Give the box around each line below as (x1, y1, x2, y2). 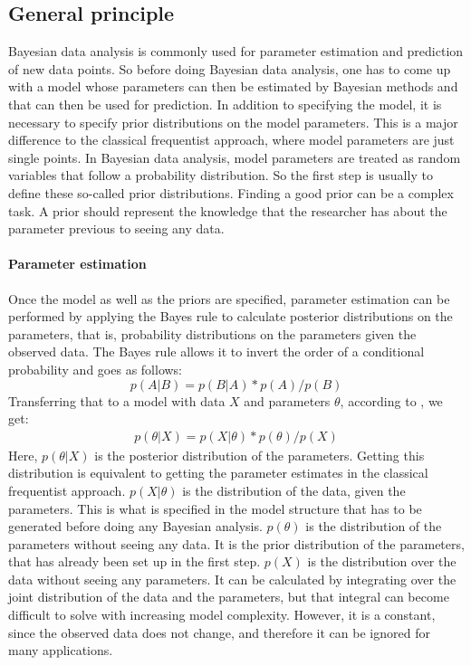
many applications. (8, 641, 113, 660)
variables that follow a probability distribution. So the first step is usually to (8, 166, 433, 185)
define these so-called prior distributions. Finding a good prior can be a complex (8, 183, 454, 202)
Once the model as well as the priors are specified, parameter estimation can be (8, 289, 450, 308)
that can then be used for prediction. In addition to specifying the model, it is (8, 94, 442, 113)
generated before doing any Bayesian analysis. (8, 517, 263, 536)
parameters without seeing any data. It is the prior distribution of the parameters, (8, 534, 465, 553)
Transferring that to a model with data (8, 391, 226, 410)
